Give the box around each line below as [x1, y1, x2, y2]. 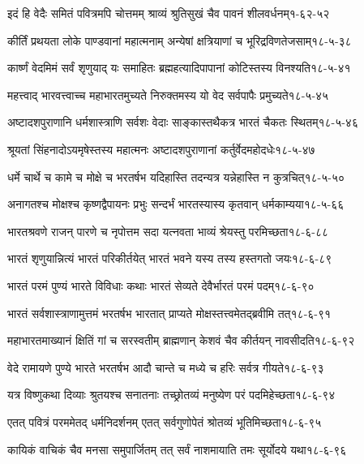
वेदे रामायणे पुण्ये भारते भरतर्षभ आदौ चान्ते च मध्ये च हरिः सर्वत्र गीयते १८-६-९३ [7, 359, 324, 376]
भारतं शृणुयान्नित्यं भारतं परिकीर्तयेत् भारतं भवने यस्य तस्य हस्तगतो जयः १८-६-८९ [7, 250, 332, 267]
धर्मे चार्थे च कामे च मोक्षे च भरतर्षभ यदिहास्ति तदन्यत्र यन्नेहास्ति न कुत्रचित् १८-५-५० [7, 168, 345, 185]
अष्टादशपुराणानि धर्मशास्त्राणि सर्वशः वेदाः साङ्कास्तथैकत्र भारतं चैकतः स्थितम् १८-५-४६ [7, 114, 358, 131]
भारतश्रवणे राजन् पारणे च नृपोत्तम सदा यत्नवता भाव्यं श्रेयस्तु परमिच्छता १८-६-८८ [7, 222, 329, 239]
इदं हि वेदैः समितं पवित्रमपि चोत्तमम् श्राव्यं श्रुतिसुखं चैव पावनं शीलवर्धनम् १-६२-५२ [7, 5, 330, 21]
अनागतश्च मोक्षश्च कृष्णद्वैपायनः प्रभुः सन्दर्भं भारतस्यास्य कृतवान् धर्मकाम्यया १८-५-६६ [7, 195, 345, 213]
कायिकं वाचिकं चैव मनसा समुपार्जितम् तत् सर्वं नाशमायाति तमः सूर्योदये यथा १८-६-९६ [7, 440, 347, 458]
